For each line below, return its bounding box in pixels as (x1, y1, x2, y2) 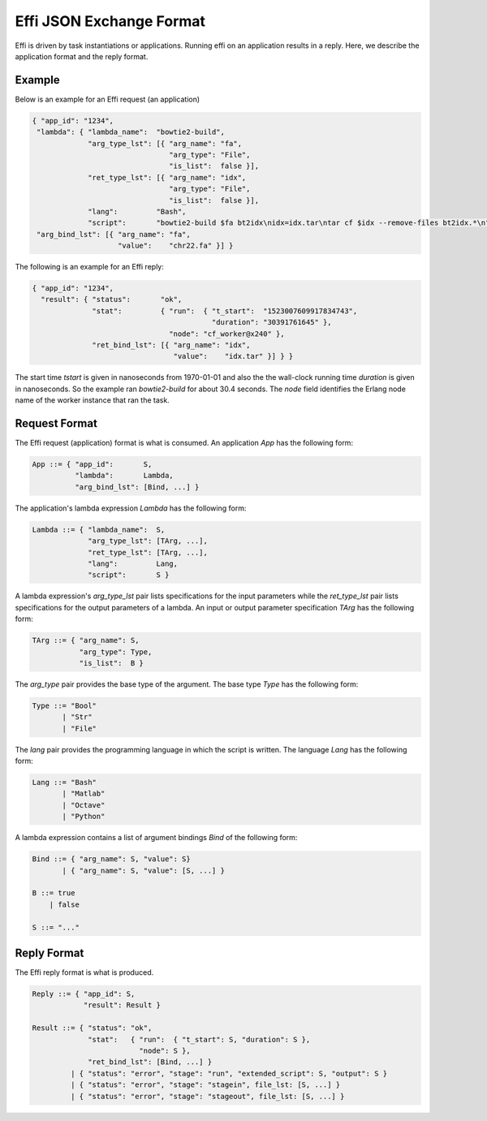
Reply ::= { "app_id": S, (32, 989, 136, 998)
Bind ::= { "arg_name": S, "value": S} (32, 855, 191, 864)
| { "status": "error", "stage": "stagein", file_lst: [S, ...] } (70, 1080, 341, 1089)
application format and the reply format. (15, 51, 149, 61)
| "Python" (62, 812, 106, 821)
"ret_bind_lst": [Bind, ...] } (88, 1058, 213, 1067)
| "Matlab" (62, 789, 106, 799)
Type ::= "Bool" (32, 701, 97, 710)
